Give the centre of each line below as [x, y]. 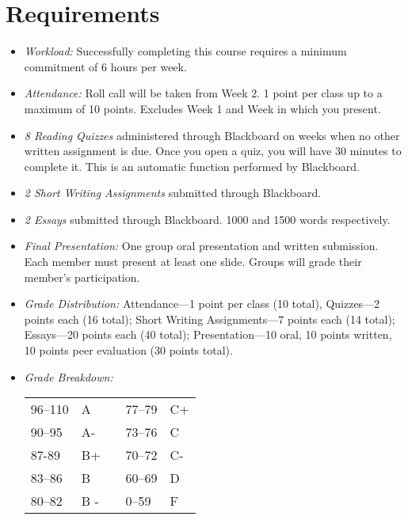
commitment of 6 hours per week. [105, 66]
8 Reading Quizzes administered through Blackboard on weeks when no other [212, 135]
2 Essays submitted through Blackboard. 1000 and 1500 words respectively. [207, 219]
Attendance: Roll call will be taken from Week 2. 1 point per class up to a [203, 93]
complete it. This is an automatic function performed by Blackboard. [192, 166]
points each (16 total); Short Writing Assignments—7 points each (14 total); [210, 319]
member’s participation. [82, 277]
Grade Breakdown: [69, 376]
